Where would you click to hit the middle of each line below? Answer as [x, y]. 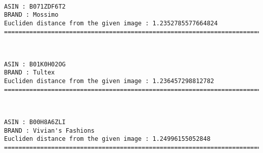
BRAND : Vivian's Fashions [49, 130]
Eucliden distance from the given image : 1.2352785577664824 [111, 23]
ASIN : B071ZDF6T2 [35, 6]
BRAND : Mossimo [31, 15]
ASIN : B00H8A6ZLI [35, 122]
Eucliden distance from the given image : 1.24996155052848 [107, 139]
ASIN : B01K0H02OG [35, 64]
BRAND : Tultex [30, 73]
